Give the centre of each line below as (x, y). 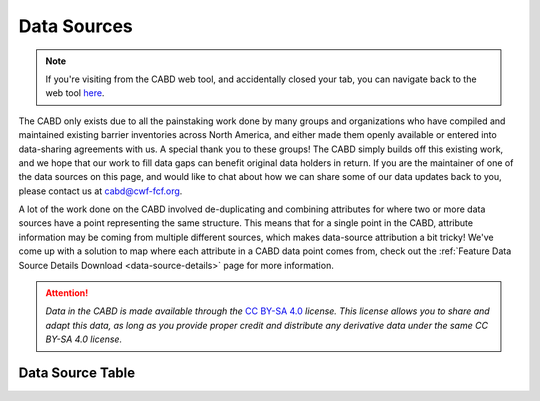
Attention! (67, 293)
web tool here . (75, 93)
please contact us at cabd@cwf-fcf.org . (100, 191)
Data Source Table (77, 373)
